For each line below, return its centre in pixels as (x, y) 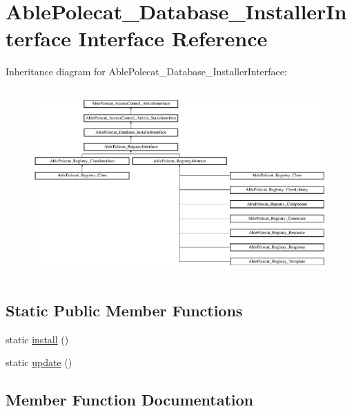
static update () (39, 362)
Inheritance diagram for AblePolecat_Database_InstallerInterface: (146, 71)
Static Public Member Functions (124, 310)
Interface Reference (173, 38)
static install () (37, 339)
